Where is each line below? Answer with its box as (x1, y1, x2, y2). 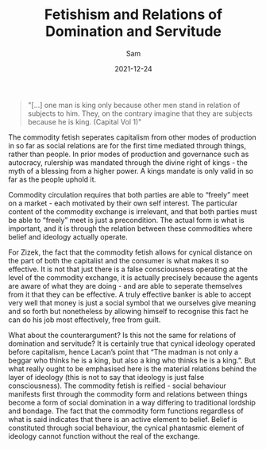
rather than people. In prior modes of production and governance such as (8, 149, 249, 159)
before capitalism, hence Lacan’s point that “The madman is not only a (8, 347, 239, 356)
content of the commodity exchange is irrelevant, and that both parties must (8, 206, 257, 216)
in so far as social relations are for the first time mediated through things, (8, 140, 247, 150)
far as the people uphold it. (8, 175, 97, 184)
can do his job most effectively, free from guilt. (8, 315, 161, 324)
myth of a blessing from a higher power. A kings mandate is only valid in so (8, 166, 254, 175)
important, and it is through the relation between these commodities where (8, 224, 253, 233)
